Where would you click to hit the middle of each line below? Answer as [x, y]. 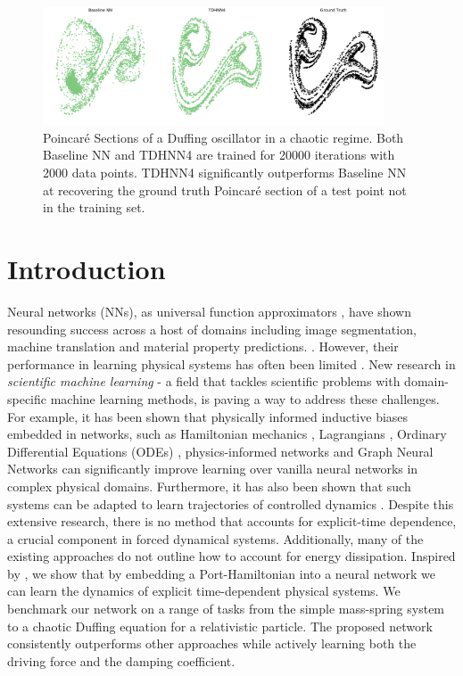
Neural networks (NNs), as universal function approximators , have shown [209, 311]
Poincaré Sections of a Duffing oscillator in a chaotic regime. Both [223, 137]
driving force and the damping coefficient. [121, 660]
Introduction [87, 269]
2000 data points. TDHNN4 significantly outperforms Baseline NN [225, 173]
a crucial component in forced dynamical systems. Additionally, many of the [215, 538]
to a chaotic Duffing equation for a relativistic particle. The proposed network [220, 626]
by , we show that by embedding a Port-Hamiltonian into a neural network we [221, 573]
